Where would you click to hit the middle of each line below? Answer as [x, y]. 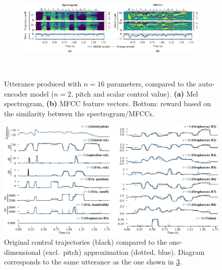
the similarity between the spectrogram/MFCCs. [79, 113]
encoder [16, 93]
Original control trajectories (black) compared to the [86, 242]
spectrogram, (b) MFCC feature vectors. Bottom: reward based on [108, 103]
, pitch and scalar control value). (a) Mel [134, 93]
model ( [42, 93]
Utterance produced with [43, 83]
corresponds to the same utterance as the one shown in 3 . [93, 262]
